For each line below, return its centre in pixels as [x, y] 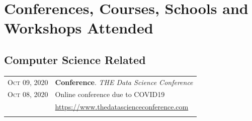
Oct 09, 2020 [28, 82]
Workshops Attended [79, 28]
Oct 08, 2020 [28, 94]
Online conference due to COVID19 [110, 94]
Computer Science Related [75, 59]
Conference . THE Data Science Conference [124, 82]
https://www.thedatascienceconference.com [122, 107]
